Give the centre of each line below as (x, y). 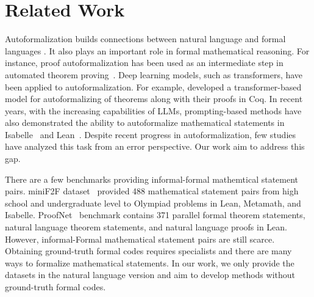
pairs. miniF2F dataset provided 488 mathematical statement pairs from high (152, 191)
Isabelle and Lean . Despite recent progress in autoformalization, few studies (151, 134)
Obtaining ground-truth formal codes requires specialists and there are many (148, 251)
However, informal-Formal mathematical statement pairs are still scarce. (140, 239)
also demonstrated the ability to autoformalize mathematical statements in (145, 123)
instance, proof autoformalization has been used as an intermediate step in (144, 63)
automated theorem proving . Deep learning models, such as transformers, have (154, 74)
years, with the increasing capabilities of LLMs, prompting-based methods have (153, 110)
